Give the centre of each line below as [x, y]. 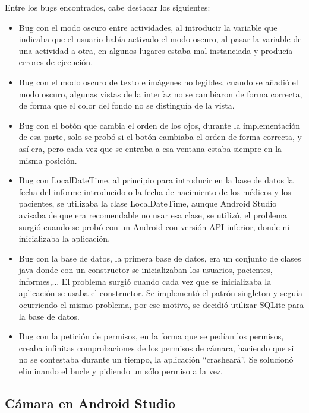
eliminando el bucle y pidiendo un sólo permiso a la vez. [121, 371]
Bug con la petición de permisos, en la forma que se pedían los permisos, [151, 336]
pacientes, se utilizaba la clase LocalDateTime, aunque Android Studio [148, 203]
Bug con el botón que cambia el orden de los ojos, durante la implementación [160, 125]
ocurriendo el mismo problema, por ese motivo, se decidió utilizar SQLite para [161, 305]
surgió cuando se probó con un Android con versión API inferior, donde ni [154, 226]
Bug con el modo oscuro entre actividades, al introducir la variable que [148, 27]
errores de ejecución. [56, 62]
